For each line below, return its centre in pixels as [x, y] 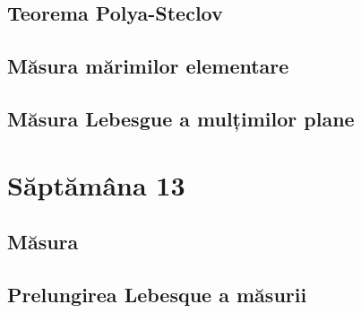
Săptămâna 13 [96, 184]
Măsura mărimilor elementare [148, 66]
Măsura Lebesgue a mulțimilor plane [181, 118]
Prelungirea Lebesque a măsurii [157, 294]
